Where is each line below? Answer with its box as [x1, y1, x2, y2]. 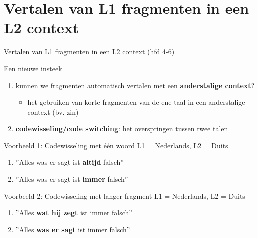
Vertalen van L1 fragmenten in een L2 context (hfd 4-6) [4, 46, 175, 57]
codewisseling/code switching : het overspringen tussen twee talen [15, 123, 228, 134]
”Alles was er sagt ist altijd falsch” [15, 157, 124, 167]
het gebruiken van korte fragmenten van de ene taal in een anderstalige [27, 97, 245, 107]
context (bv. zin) [27, 106, 79, 117]
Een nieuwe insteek [4, 63, 62, 73]
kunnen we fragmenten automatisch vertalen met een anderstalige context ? [15, 80, 255, 90]
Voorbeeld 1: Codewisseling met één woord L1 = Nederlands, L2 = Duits [4, 140, 228, 150]
